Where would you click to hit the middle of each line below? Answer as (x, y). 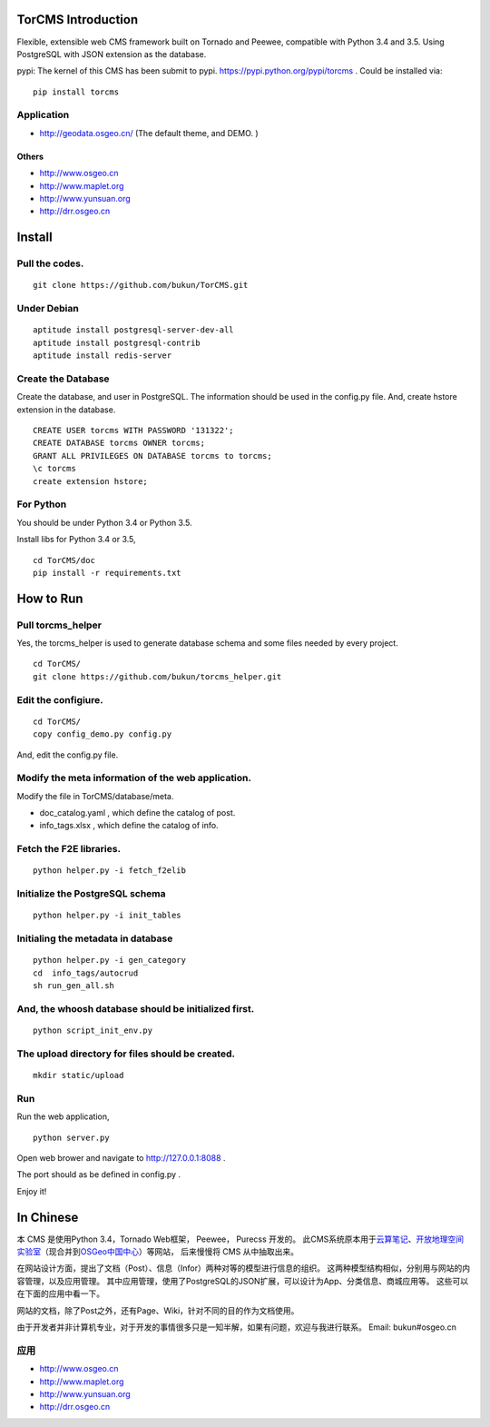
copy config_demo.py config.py (103, 734)
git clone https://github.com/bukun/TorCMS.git (141, 285)
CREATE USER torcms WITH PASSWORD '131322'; (134, 431)
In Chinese (48, 1217)
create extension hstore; (91, 481)
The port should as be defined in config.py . (99, 1174)
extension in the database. (66, 410)
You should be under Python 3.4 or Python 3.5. (104, 522)
